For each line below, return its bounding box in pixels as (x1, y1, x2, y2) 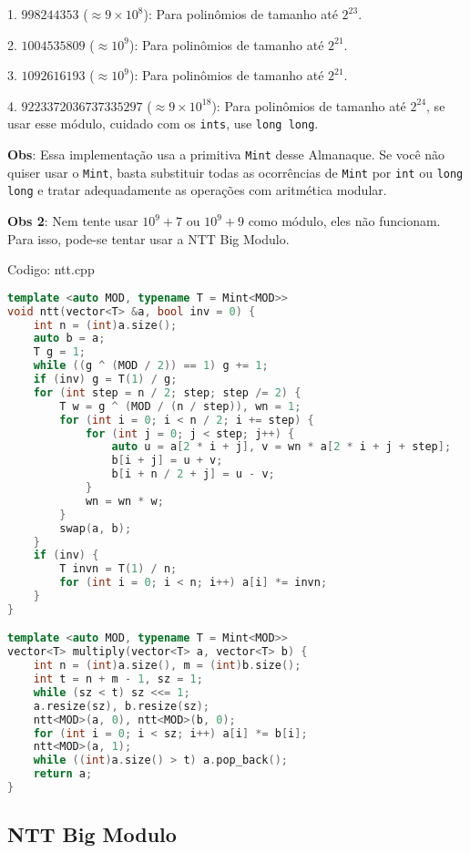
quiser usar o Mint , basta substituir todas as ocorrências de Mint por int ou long (7, 162, 464, 181)
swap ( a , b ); (59, 521, 132, 535)
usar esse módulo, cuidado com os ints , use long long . (7, 114, 319, 133)
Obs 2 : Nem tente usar (7, 211, 138, 230)
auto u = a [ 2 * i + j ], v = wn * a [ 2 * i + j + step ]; (111, 440, 452, 454)
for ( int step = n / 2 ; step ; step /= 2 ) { (33, 385, 301, 399)
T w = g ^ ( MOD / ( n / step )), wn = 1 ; (59, 399, 301, 413)
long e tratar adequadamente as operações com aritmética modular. (7, 180, 387, 200)
